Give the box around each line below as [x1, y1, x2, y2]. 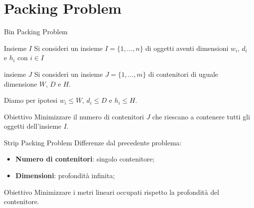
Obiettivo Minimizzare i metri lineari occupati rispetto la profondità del [4, 186, 219, 197]
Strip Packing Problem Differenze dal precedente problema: [4, 137, 182, 147]
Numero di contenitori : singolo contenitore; [15, 154, 155, 164]
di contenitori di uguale [148, 69, 218, 79]
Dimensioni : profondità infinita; [15, 170, 115, 181]
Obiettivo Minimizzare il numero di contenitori [4, 111, 144, 121]
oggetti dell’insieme [4, 121, 62, 131]
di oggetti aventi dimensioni [145, 43, 229, 53]
